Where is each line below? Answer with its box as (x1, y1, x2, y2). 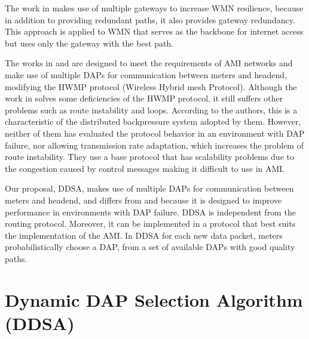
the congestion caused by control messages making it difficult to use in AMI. (5, 162, 285, 174)
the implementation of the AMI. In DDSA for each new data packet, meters (5, 229, 283, 241)
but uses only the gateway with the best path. (5, 36, 174, 49)
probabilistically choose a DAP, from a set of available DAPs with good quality (5, 241, 295, 253)
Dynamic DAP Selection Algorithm (5, 287, 303, 312)
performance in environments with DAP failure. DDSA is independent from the (5, 205, 296, 218)
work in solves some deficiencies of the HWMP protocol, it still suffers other (5, 92, 283, 104)
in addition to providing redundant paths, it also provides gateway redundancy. (5, 13, 295, 26)
